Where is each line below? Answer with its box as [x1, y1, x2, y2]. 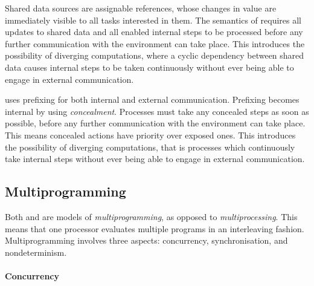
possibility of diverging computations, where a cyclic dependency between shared [5, 49, 304, 62]
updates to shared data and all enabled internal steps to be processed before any [5, 25, 303, 38]
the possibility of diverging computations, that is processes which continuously [5, 140, 295, 153]
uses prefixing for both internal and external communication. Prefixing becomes [5, 93, 300, 106]
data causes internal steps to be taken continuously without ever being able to [5, 60, 294, 73]
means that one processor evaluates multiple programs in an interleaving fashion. [5, 222, 304, 235]
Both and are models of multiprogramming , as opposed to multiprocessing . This [5, 210, 298, 223]
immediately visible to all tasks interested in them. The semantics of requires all [5, 13, 301, 26]
